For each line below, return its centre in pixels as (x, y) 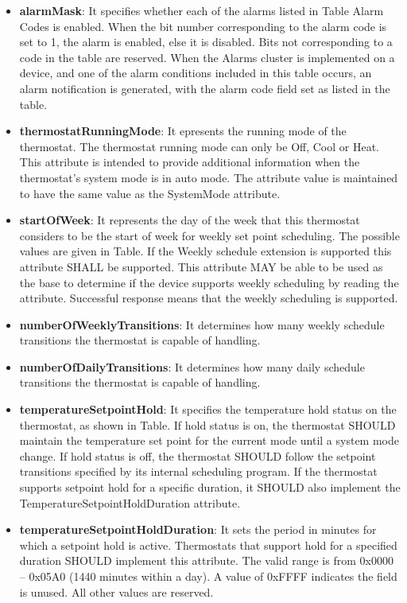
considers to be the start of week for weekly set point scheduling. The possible (209, 235)
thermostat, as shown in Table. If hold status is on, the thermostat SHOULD (207, 424)
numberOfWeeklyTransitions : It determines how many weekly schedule (202, 324)
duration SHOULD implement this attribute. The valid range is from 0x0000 (206, 560)
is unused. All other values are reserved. (116, 591)
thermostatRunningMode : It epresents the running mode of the (183, 131)
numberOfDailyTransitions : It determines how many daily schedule (192, 366)
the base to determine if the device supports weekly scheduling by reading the (209, 282)
